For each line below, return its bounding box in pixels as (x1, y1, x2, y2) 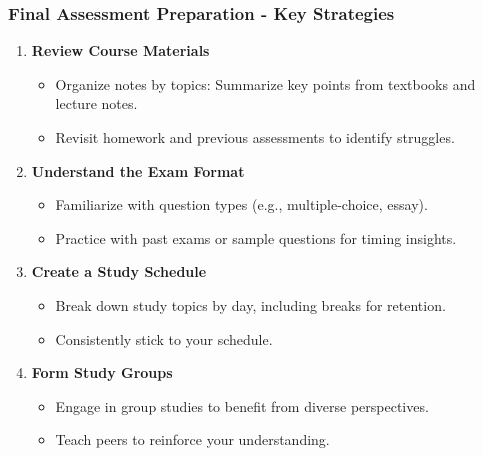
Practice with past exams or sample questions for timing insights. (55, 227, 457, 248)
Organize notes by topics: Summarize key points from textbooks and (55, 73, 476, 94)
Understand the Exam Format (31, 160, 245, 181)
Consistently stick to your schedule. (55, 328, 273, 349)
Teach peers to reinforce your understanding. (55, 429, 330, 450)
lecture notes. (55, 93, 138, 114)
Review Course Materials (31, 40, 210, 61)
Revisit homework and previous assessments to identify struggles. (55, 127, 455, 147)
